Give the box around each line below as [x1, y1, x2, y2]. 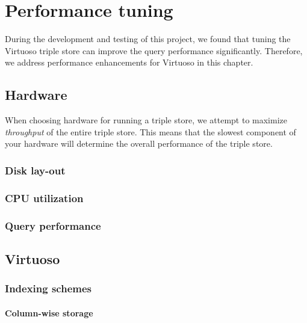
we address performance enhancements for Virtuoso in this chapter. [5, 56, 253, 69]
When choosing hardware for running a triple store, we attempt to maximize [5, 114, 287, 126]
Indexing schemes [5, 281, 91, 296]
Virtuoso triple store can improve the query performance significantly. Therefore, [5, 44, 303, 57]
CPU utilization [5, 190, 84, 205]
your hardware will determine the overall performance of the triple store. [5, 137, 273, 150]
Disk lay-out [5, 162, 66, 177]
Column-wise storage [5, 306, 93, 319]
